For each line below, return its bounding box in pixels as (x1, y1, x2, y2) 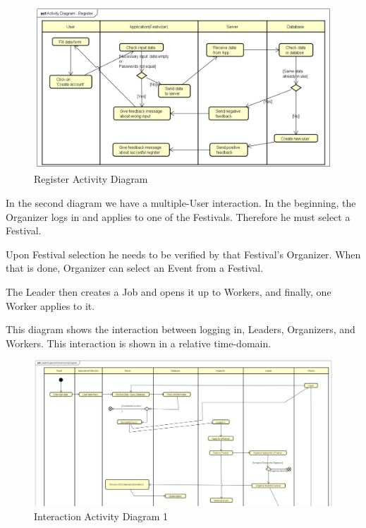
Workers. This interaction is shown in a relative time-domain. (6, 335, 272, 350)
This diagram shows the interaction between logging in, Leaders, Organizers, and (6, 322, 355, 337)
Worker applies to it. (6, 298, 95, 313)
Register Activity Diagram (34, 172, 148, 186)
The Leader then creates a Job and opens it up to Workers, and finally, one (6, 284, 331, 299)
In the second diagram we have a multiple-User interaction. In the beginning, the (6, 196, 356, 210)
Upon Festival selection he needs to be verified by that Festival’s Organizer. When (6, 246, 361, 261)
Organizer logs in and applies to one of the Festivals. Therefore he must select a (6, 209, 350, 224)
